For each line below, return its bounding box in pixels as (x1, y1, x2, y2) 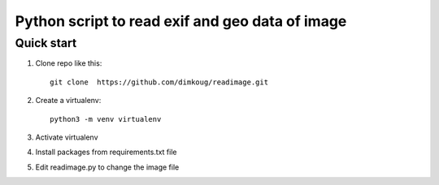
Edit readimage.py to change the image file (35, 162, 180, 172)
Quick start (15, 36, 77, 50)
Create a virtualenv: (35, 96, 102, 105)
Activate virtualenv (35, 132, 98, 142)
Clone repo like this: (35, 58, 102, 68)
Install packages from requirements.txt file (35, 147, 177, 157)
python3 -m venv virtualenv (50, 114, 162, 123)
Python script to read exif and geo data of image (15, 12, 347, 30)
